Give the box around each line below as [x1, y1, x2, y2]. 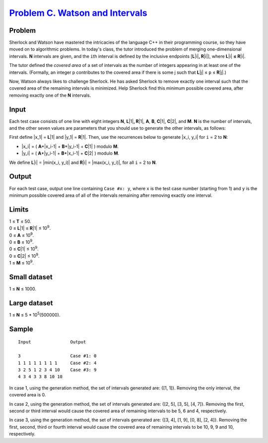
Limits [9, 205, 29, 214]
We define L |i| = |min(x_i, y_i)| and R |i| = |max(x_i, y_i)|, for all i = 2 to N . [9, 159, 157, 166]
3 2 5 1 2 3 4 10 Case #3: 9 [18, 367, 97, 373]
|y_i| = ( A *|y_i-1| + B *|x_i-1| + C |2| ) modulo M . [21, 150, 120, 156]
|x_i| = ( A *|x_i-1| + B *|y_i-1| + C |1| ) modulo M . [21, 143, 119, 149]
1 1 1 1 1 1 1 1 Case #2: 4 [18, 360, 97, 366]
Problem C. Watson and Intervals [9, 7, 147, 18]
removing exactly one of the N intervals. [9, 92, 91, 98]
